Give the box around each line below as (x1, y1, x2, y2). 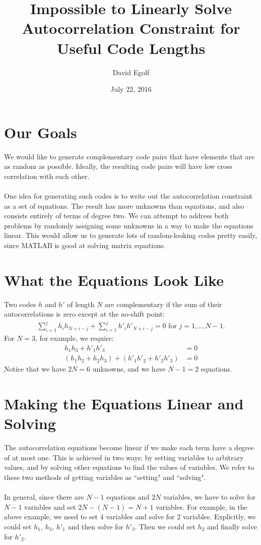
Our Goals (4, 122, 77, 142)
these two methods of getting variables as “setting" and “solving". (4, 472, 206, 482)
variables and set (24, 501, 76, 512)
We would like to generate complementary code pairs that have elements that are (4, 151, 255, 161)
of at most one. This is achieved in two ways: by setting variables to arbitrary (4, 452, 244, 462)
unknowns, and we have (92, 364, 166, 374)
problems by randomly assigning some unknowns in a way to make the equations (4, 220, 253, 230)
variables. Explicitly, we (182, 511, 256, 522)
